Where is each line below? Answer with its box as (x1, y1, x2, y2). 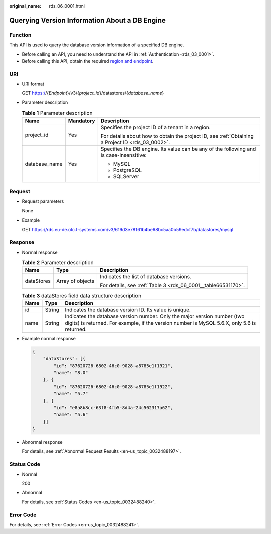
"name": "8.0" (53, 370, 88, 375)
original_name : (9, 3, 42, 9)
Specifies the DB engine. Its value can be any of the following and (100, 145, 256, 152)
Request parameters (22, 198, 64, 204)
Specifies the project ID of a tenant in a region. (100, 124, 211, 131)
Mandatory (68, 117, 95, 124)
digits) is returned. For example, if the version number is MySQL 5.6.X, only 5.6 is (65, 319, 256, 326)
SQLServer (113, 173, 139, 180)
